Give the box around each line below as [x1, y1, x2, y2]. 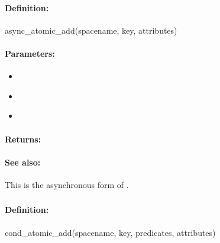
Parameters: [5, 47, 55, 59]
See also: [5, 155, 41, 168]
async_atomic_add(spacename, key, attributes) [5, 24, 177, 36]
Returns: [5, 132, 41, 145]
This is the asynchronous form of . [5, 178, 129, 190]
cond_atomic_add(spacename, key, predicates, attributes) [5, 226, 216, 238]
